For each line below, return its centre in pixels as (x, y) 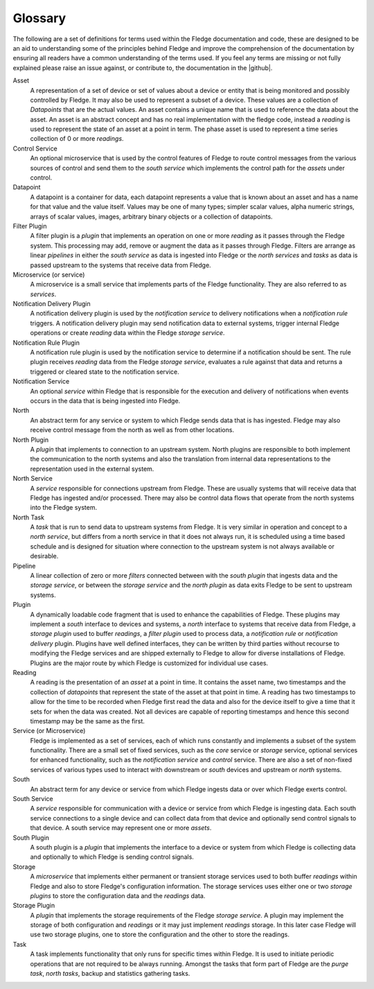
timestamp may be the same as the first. (88, 721)
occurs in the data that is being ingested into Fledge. (105, 401)
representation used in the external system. (92, 469)
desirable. (44, 556)
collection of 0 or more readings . (77, 139)
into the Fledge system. (64, 508)
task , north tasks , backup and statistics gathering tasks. (110, 974)
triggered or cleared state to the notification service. (105, 372)
